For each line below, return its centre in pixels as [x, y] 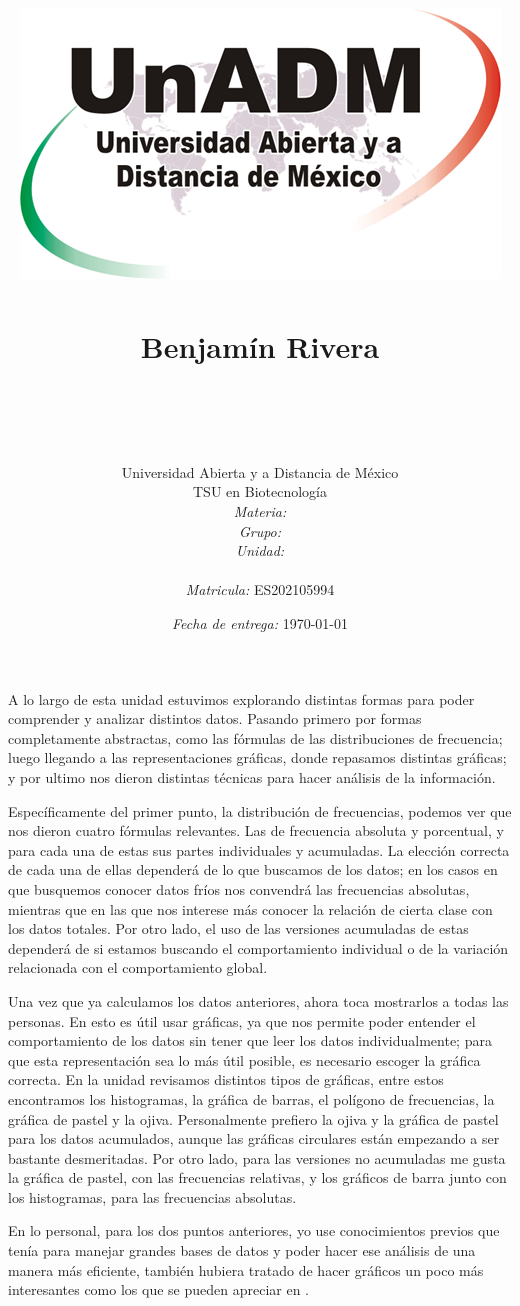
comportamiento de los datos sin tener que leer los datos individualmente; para [250, 1040]
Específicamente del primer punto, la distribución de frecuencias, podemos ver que [260, 810]
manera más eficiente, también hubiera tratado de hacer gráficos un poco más [246, 1269]
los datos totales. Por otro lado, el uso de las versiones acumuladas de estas [238, 928]
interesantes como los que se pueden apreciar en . [158, 1289]
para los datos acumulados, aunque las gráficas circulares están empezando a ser [254, 1138]
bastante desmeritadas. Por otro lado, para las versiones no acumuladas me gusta [257, 1157]
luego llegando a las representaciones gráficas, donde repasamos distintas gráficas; [257, 757]
